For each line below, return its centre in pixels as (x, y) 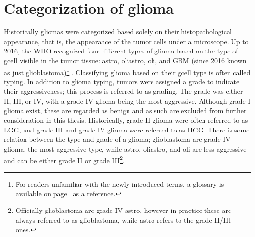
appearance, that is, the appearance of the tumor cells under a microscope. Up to (126, 41)
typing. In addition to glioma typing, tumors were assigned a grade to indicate (122, 81)
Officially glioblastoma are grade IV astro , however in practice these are (123, 210)
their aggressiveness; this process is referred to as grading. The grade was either (124, 91)
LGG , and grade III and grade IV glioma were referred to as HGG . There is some (127, 129)
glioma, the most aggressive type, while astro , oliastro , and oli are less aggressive (125, 148)
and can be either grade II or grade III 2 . (64, 159)
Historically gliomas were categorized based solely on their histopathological (118, 32)
